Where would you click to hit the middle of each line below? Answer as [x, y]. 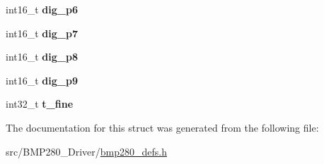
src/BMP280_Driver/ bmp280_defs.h [87, 151]
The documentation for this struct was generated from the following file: [162, 127]
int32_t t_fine [40, 104]
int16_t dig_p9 [42, 80]
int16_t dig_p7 [42, 33]
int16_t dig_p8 [42, 57]
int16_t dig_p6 [42, 9]
